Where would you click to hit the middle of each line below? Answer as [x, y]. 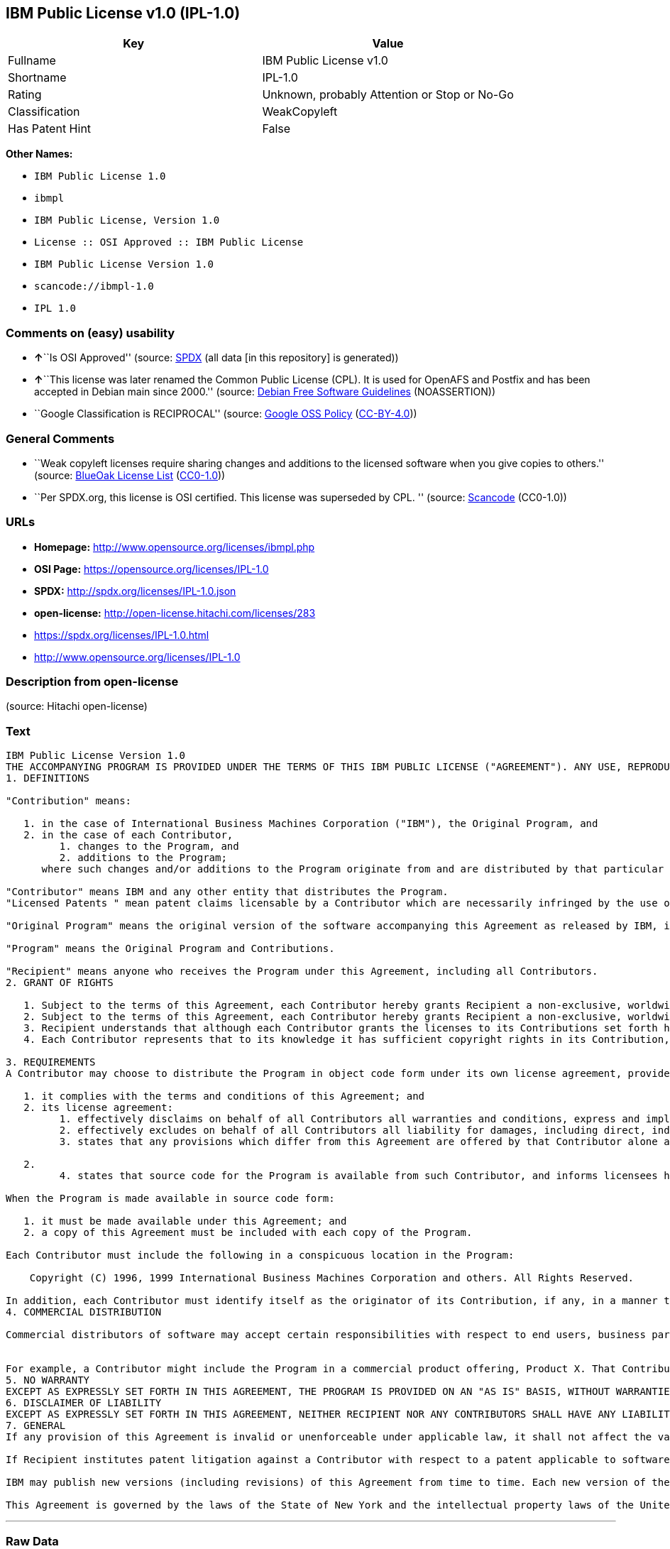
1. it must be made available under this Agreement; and [185, 1221]
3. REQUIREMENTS [51, 1062]
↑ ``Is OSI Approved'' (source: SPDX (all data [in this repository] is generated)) [216, 358]
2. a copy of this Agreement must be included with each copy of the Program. [248, 1233]
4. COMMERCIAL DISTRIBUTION [84, 1312]
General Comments [60, 438]
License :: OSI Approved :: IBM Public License [169, 242]
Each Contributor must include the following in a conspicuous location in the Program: [260, 1255]
